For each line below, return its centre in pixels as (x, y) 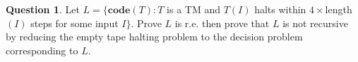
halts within (280, 9)
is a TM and (193, 9)
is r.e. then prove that (222, 23)
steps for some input (74, 23)
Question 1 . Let (43, 9)
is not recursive (315, 23)
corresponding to (42, 50)
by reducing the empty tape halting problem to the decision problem (154, 37)
